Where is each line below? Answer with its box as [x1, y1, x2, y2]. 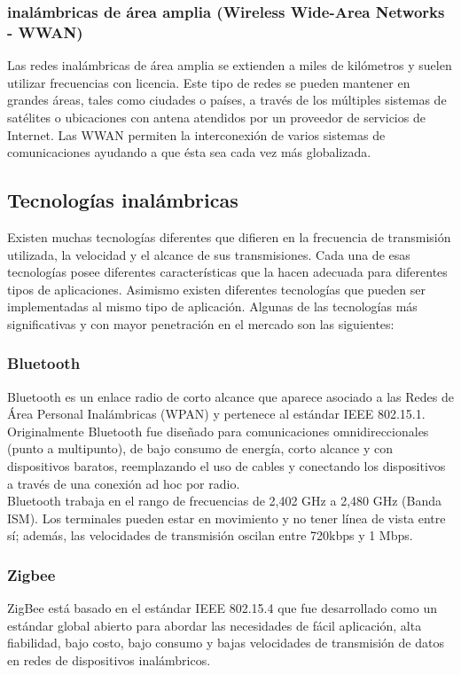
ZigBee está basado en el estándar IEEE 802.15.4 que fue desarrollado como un [7, 599, 437, 617]
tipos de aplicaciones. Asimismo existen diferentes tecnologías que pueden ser [7, 279, 426, 298]
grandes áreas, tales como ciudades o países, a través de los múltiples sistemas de [7, 90, 447, 109]
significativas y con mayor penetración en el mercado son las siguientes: [7, 314, 395, 333]
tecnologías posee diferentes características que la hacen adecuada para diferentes [7, 263, 448, 281]
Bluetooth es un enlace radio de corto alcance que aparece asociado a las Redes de [7, 387, 454, 405]
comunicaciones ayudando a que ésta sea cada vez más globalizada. [7, 143, 371, 161]
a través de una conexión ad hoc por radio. [7, 474, 240, 492]
